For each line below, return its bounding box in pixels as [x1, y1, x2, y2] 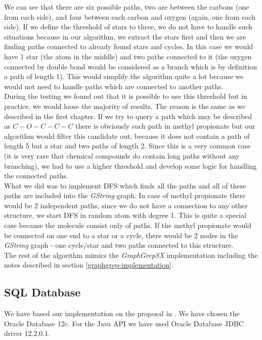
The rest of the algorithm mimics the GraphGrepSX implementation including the [4, 249, 258, 260]
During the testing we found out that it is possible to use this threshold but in [4, 91, 247, 101]
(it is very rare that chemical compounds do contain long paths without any [4, 150, 240, 161]
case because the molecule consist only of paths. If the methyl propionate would [4, 220, 251, 231]
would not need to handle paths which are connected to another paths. [4, 81, 224, 91]
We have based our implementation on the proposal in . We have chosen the [4, 308, 240, 319]
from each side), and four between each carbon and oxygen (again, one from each [4, 11, 255, 22]
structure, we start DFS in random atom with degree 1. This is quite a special [4, 210, 246, 220]
